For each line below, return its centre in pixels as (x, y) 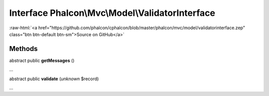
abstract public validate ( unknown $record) (54, 79)
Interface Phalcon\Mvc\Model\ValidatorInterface (112, 13)
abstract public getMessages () (42, 60)
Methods (23, 49)
